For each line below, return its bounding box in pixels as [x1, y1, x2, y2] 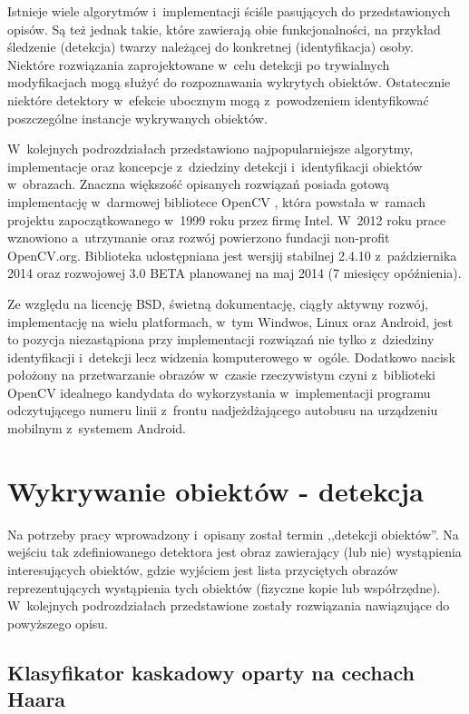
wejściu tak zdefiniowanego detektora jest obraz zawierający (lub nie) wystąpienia [7, 542, 462, 561]
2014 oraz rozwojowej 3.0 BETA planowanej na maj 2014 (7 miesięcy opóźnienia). [7, 263, 462, 283]
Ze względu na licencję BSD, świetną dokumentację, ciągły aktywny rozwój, [7, 293, 429, 312]
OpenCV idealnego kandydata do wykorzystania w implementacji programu [7, 382, 431, 402]
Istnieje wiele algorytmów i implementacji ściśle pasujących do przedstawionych [7, 2, 451, 20]
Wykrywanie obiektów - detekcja [7, 471, 424, 509]
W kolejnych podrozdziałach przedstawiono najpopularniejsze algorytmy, [7, 139, 414, 158]
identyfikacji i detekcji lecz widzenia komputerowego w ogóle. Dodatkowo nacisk [7, 347, 455, 366]
